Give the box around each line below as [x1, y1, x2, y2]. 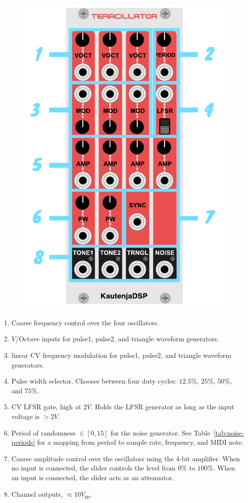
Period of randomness [11, 427, 76, 437]
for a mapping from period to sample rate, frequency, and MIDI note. [37, 437, 244, 447]
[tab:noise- [213, 427, 244, 437]
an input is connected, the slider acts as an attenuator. [11, 472, 174, 482]
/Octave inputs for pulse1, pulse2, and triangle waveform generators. [15, 334, 219, 344]
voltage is [11, 411, 40, 421]
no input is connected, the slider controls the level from [11, 463, 176, 473]
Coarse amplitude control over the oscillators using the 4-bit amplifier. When [11, 453, 240, 463]
